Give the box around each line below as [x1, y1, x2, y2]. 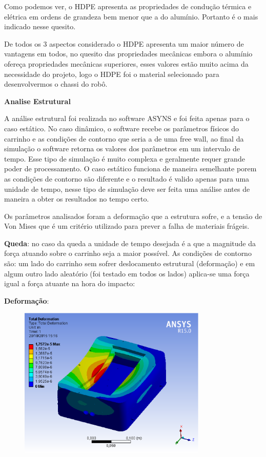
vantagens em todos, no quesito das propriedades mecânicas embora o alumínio [4, 48, 253, 59]
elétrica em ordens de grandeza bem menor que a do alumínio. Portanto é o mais [4, 11, 258, 22]
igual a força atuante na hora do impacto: [4, 278, 135, 289]
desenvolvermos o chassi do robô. [4, 78, 108, 89]
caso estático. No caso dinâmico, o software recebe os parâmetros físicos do [4, 123, 239, 133]
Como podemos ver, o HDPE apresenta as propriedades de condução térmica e [4, 1, 252, 11]
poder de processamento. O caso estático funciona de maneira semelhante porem [4, 163, 257, 174]
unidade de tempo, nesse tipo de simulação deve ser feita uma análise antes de [4, 183, 250, 194]
